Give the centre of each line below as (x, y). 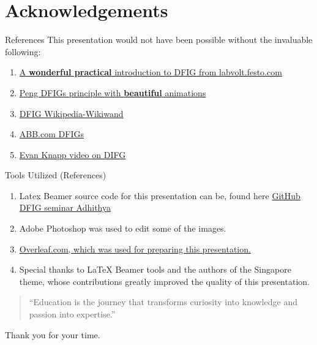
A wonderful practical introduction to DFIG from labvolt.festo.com (151, 72)
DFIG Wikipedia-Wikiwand (71, 113)
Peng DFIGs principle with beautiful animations (113, 92)
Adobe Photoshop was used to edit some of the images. (123, 228)
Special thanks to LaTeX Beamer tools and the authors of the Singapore (155, 269)
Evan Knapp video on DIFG (73, 154)
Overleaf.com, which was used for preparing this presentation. (135, 248)
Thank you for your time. (53, 334)
